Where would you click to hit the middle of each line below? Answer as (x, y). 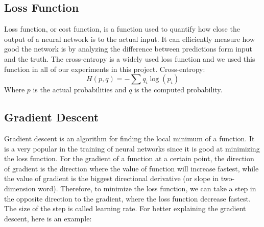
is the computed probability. (178, 90)
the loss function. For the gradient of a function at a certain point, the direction (129, 158)
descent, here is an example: (48, 218)
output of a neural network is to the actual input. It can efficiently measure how (130, 39)
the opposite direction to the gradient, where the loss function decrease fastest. (127, 198)
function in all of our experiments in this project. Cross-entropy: (105, 69)
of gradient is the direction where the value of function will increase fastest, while (131, 168)
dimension (20, 188)
